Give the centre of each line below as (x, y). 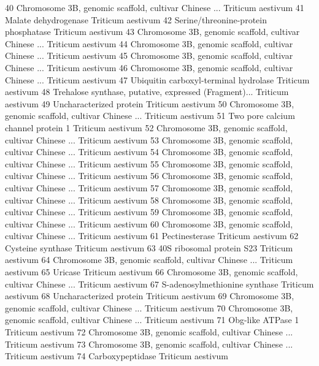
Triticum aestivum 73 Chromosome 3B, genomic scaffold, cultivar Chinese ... (149, 344)
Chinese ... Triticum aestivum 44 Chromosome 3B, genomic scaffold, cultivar (149, 43)
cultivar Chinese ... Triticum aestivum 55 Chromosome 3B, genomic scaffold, (149, 163)
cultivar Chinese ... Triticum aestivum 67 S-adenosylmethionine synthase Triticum (159, 284)
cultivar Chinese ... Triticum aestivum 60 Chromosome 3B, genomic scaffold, (149, 223)
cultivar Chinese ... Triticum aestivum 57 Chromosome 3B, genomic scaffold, (149, 187)
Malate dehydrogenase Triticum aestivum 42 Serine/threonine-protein (136, 19)
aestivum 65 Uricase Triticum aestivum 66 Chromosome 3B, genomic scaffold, (152, 272)
